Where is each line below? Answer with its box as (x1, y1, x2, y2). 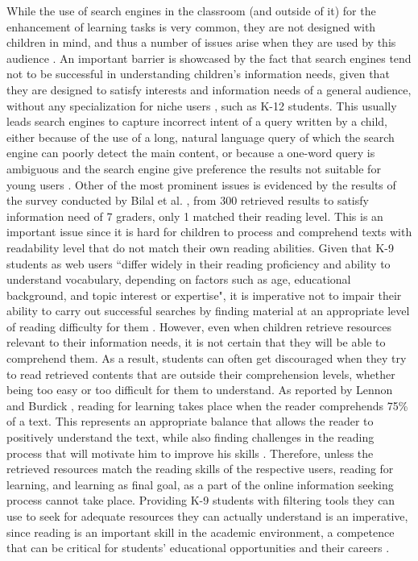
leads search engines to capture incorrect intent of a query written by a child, (6, 113, 387, 130)
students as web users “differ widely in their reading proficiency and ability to (6, 255, 391, 272)
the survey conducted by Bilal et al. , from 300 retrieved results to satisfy (6, 192, 369, 209)
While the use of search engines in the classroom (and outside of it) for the (6, 2, 376, 19)
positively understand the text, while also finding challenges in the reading (6, 429, 375, 446)
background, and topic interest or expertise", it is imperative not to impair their (6, 286, 402, 303)
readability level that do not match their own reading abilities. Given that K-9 (6, 239, 394, 256)
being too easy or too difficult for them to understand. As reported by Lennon (6, 381, 393, 398)
